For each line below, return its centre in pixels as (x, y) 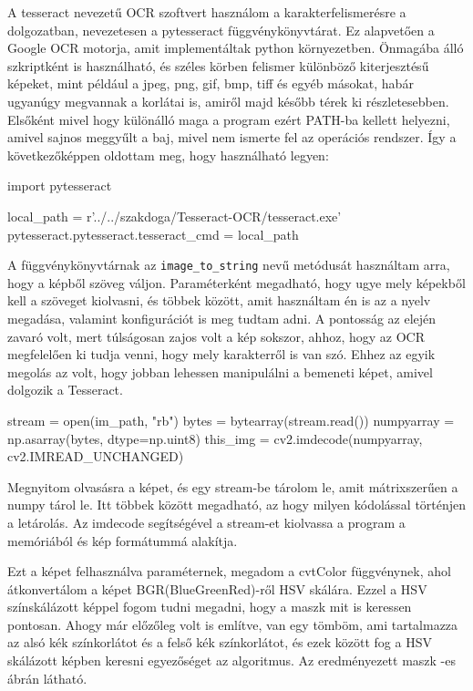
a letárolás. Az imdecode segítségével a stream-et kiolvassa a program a (206, 522)
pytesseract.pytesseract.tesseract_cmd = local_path (153, 234)
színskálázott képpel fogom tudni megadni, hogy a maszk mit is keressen (210, 607)
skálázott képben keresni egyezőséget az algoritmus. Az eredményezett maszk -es (231, 660)
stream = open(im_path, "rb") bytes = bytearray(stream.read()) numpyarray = (231, 420)
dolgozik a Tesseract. (65, 390)
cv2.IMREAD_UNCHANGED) (96, 456)
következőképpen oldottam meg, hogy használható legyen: (168, 155)
